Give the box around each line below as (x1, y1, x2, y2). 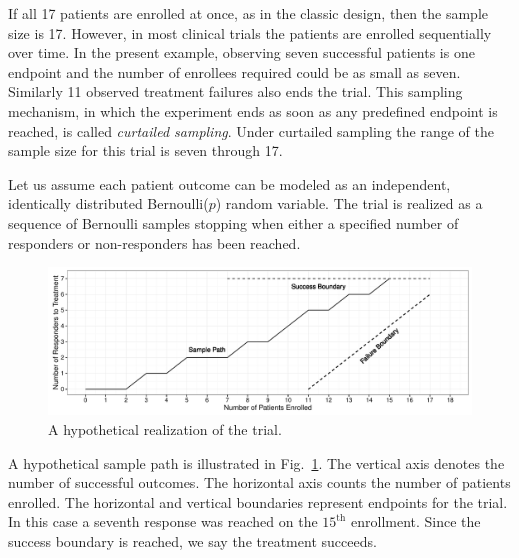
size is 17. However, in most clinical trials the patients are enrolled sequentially (8, 22, 492, 43)
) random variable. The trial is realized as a (215, 193, 483, 214)
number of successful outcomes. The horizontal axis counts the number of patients (8, 472, 511, 493)
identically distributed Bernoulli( (8, 193, 209, 214)
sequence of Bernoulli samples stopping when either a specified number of (8, 212, 459, 233)
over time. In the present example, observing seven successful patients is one (8, 42, 475, 63)
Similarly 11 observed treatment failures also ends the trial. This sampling (8, 81, 463, 102)
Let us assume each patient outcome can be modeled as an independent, (8, 173, 451, 194)
